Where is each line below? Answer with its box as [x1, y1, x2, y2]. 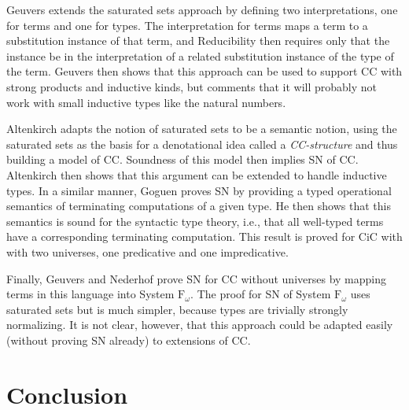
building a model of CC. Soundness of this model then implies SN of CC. [6, 151, 359, 168]
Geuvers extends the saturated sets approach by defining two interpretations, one [6, 2, 398, 17]
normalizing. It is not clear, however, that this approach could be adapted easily [6, 316, 393, 333]
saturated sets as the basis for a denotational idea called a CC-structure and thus [6, 135, 398, 152]
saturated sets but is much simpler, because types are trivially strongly [6, 301, 348, 317]
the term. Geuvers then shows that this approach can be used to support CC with [6, 63, 403, 79]
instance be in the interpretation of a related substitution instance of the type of [6, 47, 394, 64]
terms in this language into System [6, 286, 175, 302]
